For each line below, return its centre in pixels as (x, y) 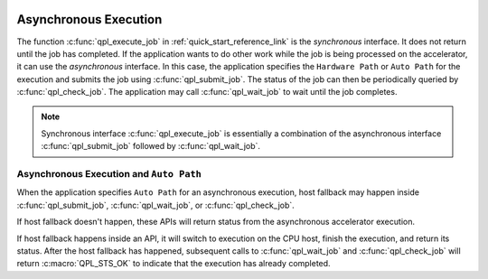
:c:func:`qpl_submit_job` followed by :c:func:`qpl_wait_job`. (151, 146)
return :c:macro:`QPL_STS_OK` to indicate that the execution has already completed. (174, 264)
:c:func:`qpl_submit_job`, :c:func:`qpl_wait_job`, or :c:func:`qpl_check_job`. (156, 205)
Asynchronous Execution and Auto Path (109, 174)
